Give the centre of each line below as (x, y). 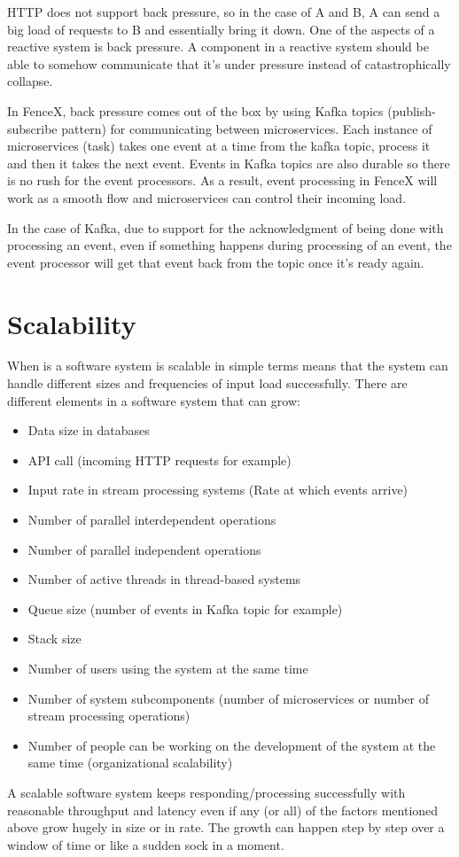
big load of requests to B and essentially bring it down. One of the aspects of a (221, 29)
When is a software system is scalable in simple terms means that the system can (228, 366)
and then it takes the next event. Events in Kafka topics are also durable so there (229, 163)
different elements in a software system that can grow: (154, 400)
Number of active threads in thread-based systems (164, 579)
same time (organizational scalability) (130, 763)
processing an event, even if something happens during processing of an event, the (229, 245)
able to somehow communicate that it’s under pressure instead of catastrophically (229, 63)
